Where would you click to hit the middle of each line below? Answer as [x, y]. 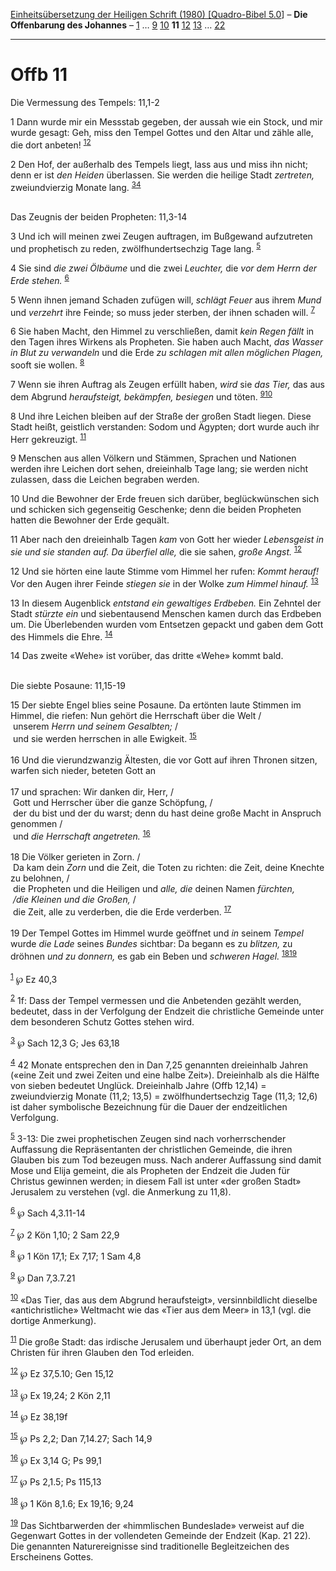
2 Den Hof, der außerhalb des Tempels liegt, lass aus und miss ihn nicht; [159, 164]
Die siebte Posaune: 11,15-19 [68, 686]
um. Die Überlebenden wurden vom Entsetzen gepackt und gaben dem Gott [167, 624]
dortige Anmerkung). [53, 1321]
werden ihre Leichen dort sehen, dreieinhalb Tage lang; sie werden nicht [159, 469]
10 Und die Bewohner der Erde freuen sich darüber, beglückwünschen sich [165, 499]
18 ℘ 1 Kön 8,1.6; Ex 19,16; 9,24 [72, 1502]
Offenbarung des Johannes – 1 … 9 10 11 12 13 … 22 [118, 25]
